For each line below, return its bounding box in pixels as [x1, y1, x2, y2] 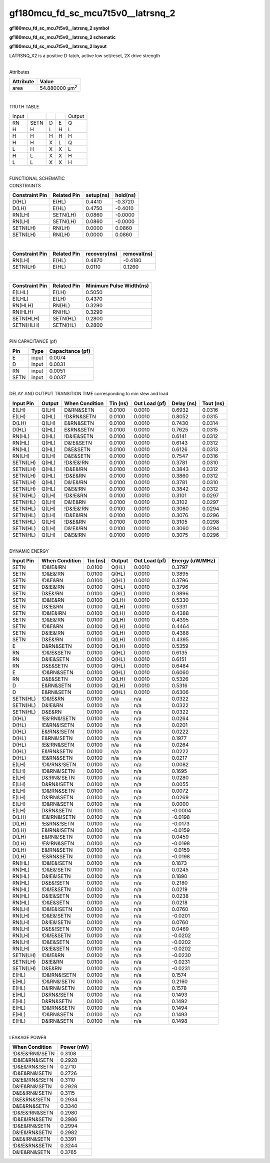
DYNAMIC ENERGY [9, 548, 49, 554]
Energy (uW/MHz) [171, 557, 216, 564]
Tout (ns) [202, 400, 224, 407]
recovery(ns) [85, 250, 117, 257]
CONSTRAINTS [9, 182, 41, 188]
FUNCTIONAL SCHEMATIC [9, 175, 65, 181]
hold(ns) [115, 192, 136, 199]
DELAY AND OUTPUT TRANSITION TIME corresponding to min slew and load [9, 391, 168, 397]
